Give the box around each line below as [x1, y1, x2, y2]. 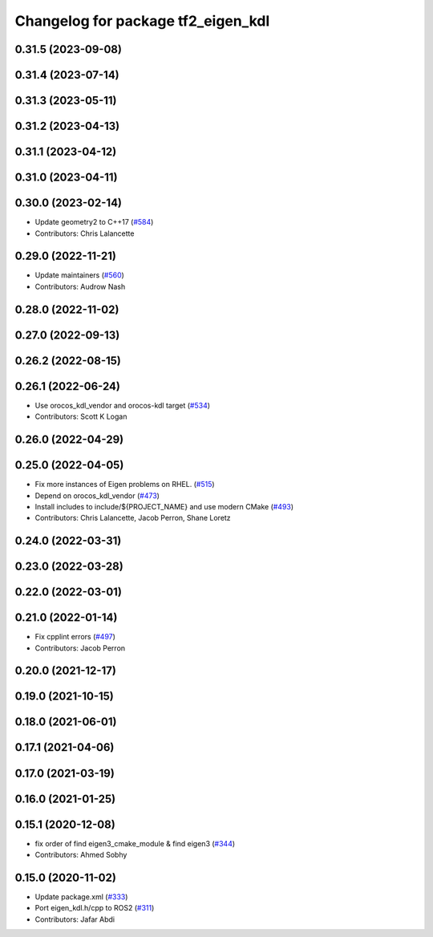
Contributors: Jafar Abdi [34, 915, 115, 924]
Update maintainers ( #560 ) [34, 270, 124, 280]
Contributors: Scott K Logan [34, 412, 127, 421]
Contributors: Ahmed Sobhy [34, 850, 127, 860]
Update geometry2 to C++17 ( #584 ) [34, 217, 154, 227]
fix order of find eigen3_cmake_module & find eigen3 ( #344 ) [34, 838, 236, 848]
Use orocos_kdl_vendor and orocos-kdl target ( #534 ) [34, 400, 211, 410]
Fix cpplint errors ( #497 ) [34, 632, 116, 642]
